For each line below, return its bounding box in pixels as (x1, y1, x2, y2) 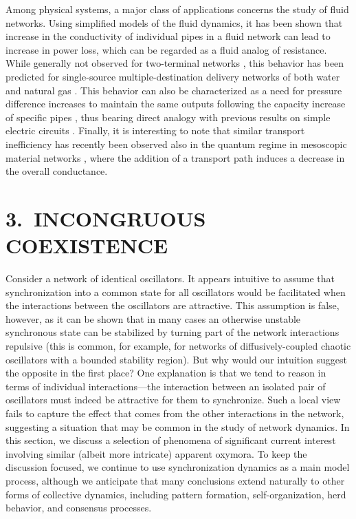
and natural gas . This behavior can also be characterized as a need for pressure (5, 83, 342, 97)
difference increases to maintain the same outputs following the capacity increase (5, 96, 346, 111)
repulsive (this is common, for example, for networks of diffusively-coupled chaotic (5, 339, 351, 352)
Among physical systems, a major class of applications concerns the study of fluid (5, 2, 349, 16)
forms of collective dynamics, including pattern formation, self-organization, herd (5, 487, 346, 501)
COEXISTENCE (5, 231, 168, 259)
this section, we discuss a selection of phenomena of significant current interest (5, 433, 336, 447)
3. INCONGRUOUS (5, 204, 206, 232)
